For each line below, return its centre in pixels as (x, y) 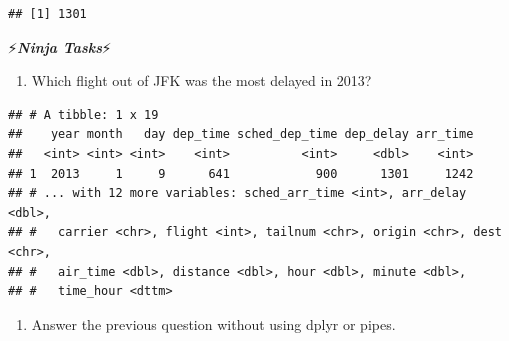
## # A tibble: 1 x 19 (83, 114)
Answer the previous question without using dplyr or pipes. (213, 323)
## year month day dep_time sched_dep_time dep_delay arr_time (241, 134)
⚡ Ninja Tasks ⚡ (60, 46)
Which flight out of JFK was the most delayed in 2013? (201, 80)
